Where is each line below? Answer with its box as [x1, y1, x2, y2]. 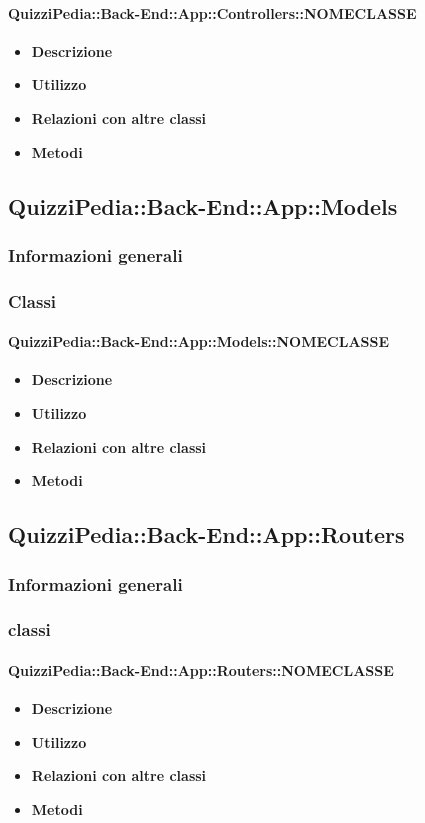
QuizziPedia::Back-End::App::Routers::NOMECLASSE [8, 659, 394, 680]
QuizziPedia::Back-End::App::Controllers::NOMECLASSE [8, 2, 417, 23]
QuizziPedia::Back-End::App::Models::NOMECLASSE [8, 331, 390, 352]
